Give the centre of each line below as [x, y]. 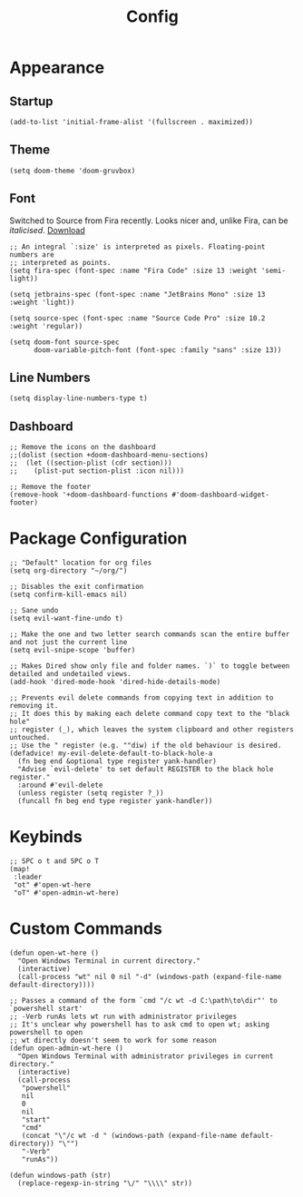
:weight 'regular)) [46, 326]
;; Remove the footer [50, 487]
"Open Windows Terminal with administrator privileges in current [146, 1056]
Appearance [57, 68]
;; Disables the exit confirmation [77, 587]
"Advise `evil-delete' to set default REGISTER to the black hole [146, 770]
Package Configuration [98, 539]
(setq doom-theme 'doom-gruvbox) [73, 171]
